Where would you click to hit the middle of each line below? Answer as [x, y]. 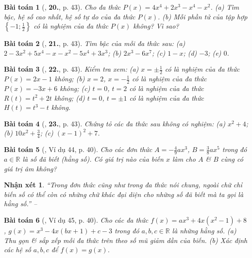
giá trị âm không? [30, 168]
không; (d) [69, 98]
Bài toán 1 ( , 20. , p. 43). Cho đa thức [62, 7]
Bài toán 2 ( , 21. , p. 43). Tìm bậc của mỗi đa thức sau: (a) [95, 43]
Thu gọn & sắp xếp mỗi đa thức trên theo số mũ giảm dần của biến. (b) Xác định [126, 240]
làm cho [184, 159]
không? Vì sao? [156, 26]
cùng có [232, 159]
